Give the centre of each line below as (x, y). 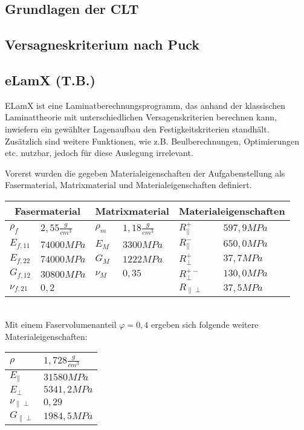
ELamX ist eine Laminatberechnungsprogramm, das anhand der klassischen (145, 105)
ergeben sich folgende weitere (205, 324)
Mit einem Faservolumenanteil (61, 324)
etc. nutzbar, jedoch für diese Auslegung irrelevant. (99, 153)
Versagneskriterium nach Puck (102, 44)
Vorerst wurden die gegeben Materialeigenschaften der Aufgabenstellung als (145, 173)
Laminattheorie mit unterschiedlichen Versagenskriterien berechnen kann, (141, 117)
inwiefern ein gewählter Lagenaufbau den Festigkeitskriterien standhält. (137, 129)
